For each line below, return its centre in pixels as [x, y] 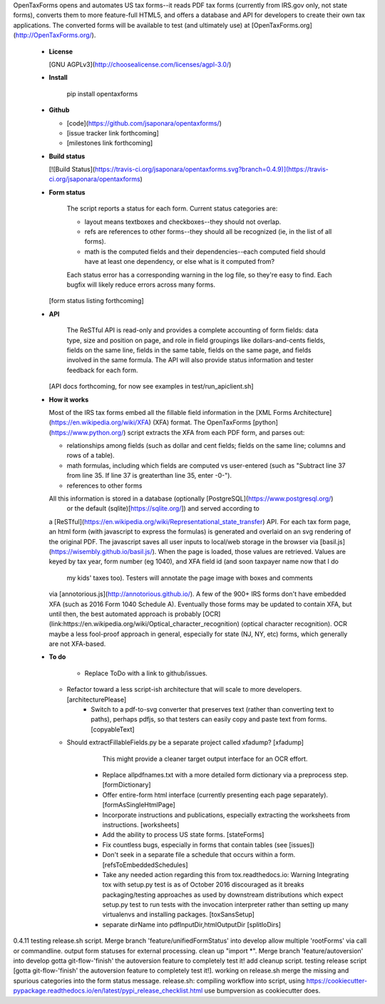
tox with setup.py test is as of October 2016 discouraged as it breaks [203, 885]
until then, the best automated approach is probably [125, 614]
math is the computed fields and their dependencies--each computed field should [205, 251]
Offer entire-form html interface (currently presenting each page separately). [215, 794]
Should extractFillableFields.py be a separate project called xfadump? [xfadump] [185, 742]
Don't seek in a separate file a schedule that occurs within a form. [199, 855]
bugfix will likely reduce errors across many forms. [141, 285]
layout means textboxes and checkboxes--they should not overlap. [183, 222]
